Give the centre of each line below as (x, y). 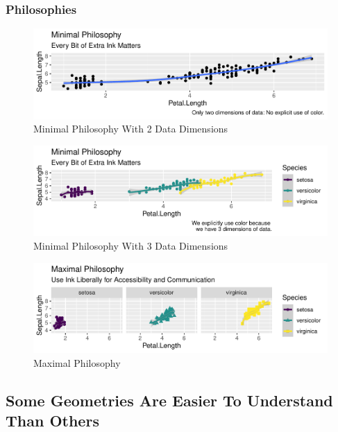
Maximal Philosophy (77, 362)
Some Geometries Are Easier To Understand (169, 400)
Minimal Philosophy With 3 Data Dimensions (131, 245)
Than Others (52, 420)
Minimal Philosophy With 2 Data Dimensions (131, 129)
